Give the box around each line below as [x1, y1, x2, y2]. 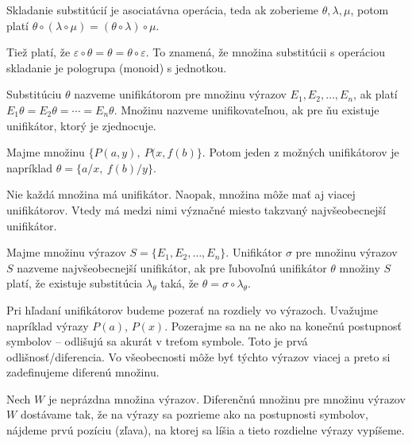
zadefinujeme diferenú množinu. [6, 364, 160, 380]
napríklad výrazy [6, 317, 89, 334]
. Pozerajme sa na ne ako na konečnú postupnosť [164, 317, 402, 334]
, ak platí [353, 86, 398, 102]
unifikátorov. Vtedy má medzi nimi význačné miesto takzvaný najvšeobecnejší [6, 201, 386, 218]
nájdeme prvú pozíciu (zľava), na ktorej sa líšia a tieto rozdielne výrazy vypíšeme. [6, 422, 405, 438]
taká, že [160, 275, 199, 291]
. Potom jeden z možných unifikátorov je [202, 144, 399, 160]
